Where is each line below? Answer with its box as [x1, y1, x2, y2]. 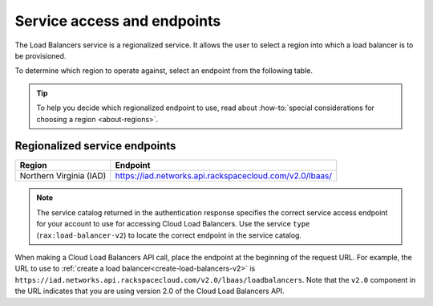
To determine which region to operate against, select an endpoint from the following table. [14, 66, 313, 75]
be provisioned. [14, 51, 67, 60]
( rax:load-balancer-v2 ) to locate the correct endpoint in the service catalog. [36, 230, 302, 240]
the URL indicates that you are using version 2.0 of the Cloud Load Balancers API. [14, 286, 285, 296]
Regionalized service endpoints [14, 139, 176, 153]
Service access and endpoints [14, 12, 221, 30]
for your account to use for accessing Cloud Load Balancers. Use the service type [36, 219, 310, 229]
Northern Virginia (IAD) [19, 170, 107, 182]
